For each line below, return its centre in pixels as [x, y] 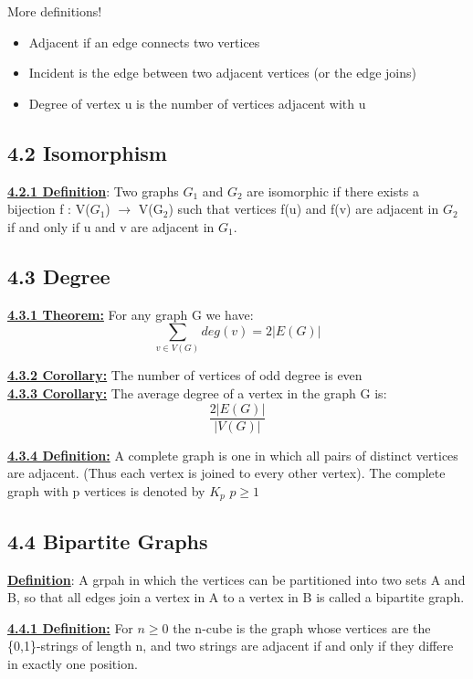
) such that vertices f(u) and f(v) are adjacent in [304, 209]
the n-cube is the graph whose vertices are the [302, 627]
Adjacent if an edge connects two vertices [144, 42]
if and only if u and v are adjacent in [111, 226]
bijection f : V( [49, 209]
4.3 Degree [59, 276]
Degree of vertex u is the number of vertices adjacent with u [197, 103]
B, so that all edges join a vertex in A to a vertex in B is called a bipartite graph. [236, 597]
